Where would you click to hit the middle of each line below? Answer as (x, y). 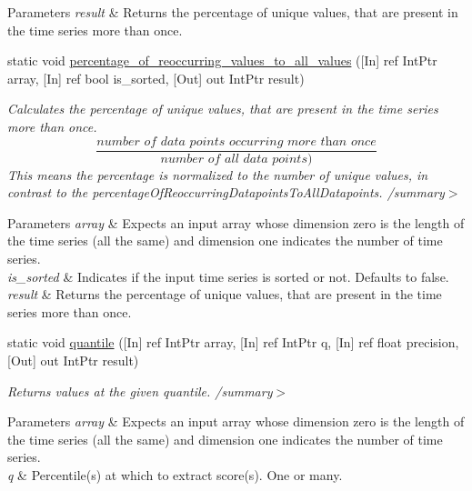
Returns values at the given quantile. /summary (140, 391)
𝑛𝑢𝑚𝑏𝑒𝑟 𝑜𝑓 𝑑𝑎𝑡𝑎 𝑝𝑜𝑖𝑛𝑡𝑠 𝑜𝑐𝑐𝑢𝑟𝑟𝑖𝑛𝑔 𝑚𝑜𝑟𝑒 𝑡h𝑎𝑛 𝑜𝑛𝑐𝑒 (236, 141)
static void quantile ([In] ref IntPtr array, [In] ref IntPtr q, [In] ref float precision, (233, 342)
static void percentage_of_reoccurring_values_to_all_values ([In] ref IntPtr (222, 60)
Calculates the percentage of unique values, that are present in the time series (223, 109)
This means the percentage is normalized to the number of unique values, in (218, 174)
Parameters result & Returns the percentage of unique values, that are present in (233, 12)
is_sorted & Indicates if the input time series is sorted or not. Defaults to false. (228, 276)
